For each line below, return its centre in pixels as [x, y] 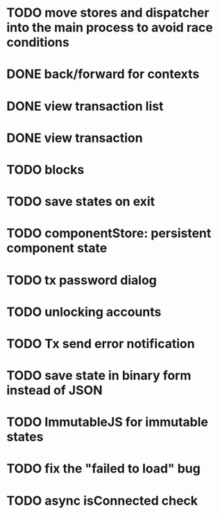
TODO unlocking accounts [84, 312]
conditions [38, 42]
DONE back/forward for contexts [103, 74]
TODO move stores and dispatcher [108, 13]
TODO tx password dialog [82, 280]
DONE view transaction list [85, 106]
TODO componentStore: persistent [109, 233]
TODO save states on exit [81, 201]
